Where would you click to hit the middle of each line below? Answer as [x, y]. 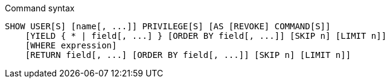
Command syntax [40, 8]
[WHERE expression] [71, 45]
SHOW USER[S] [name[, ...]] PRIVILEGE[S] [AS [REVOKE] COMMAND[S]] [168, 26]
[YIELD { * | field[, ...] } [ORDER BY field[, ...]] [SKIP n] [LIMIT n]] [206, 36]
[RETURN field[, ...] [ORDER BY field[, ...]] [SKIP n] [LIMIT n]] [188, 55]
